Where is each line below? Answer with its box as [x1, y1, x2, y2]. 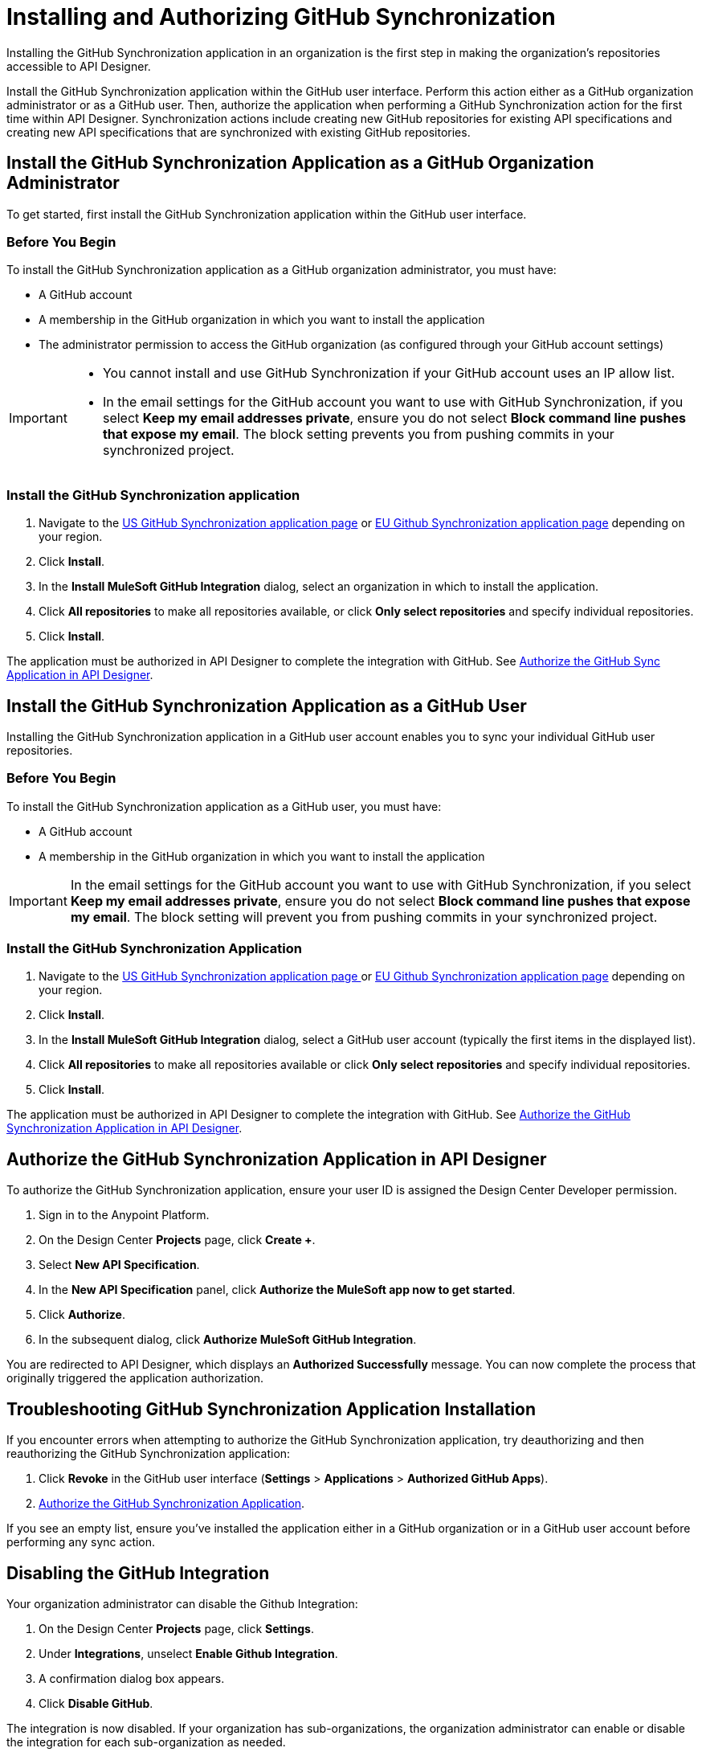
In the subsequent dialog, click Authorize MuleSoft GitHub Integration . [39, 1332, 417, 1347]
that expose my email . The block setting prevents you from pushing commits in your [102, 426, 614, 443]
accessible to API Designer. [6, 59, 151, 73]
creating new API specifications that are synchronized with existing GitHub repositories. [6, 125, 471, 139]
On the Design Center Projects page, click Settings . [39, 1621, 314, 1635]
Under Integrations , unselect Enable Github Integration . [39, 1646, 338, 1660]
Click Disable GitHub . [39, 1696, 153, 1710]
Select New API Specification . [39, 1258, 200, 1272]
